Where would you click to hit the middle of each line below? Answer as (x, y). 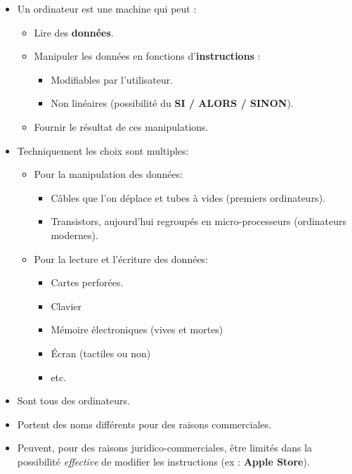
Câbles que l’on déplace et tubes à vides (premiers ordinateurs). (188, 197)
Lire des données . (74, 32)
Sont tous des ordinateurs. (73, 401)
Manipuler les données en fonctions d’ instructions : (147, 56)
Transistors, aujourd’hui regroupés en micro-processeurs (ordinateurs (199, 221)
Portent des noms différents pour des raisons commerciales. (144, 424)
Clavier (66, 306)
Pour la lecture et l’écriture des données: (121, 258)
